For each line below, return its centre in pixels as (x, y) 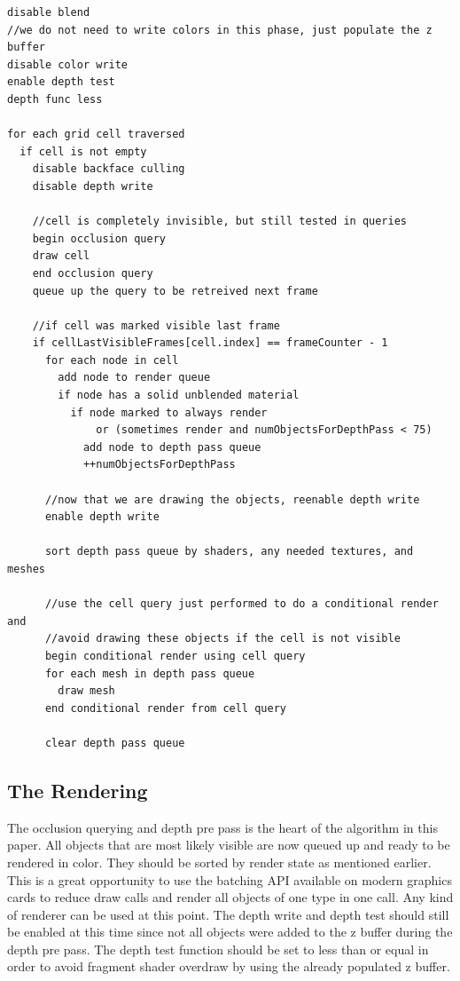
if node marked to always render (169, 412)
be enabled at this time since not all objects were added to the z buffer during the (230, 932)
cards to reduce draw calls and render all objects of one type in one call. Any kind (230, 897)
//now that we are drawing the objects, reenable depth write (232, 499)
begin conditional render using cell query (175, 656)
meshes (26, 569)
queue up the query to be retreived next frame (175, 291)
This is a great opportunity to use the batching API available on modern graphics (230, 879)
